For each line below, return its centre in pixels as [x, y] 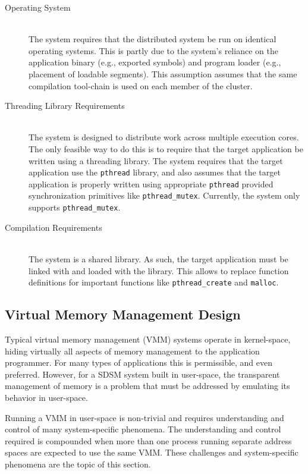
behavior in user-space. [46, 397]
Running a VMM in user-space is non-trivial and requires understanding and [144, 417]
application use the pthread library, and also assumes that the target [155, 172]
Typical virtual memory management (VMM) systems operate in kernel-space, [148, 339]
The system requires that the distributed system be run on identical [153, 39]
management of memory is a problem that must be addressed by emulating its [147, 386]
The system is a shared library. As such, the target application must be [158, 258]
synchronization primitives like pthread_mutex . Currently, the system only [164, 195]
